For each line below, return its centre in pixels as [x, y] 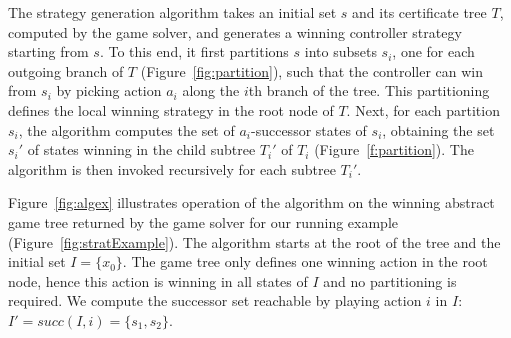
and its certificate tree [419, 12]
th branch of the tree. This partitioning [369, 90]
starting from [48, 51]
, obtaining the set [438, 129]
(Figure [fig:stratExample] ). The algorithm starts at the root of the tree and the [254, 241]
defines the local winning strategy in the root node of [171, 109]
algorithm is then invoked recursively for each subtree [172, 168]
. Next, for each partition [423, 109]
